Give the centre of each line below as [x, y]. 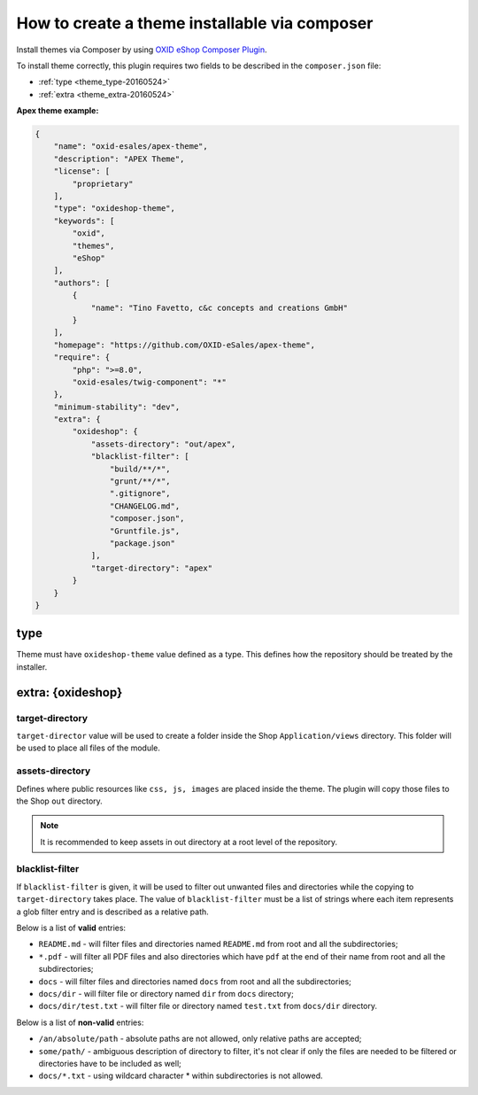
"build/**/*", [140, 469]
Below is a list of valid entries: [71, 928]
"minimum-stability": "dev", [117, 407]
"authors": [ [82, 283]
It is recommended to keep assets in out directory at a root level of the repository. [189, 842]
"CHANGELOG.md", [145, 506]
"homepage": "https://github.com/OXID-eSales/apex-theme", [185, 345]
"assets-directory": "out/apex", [163, 444]
